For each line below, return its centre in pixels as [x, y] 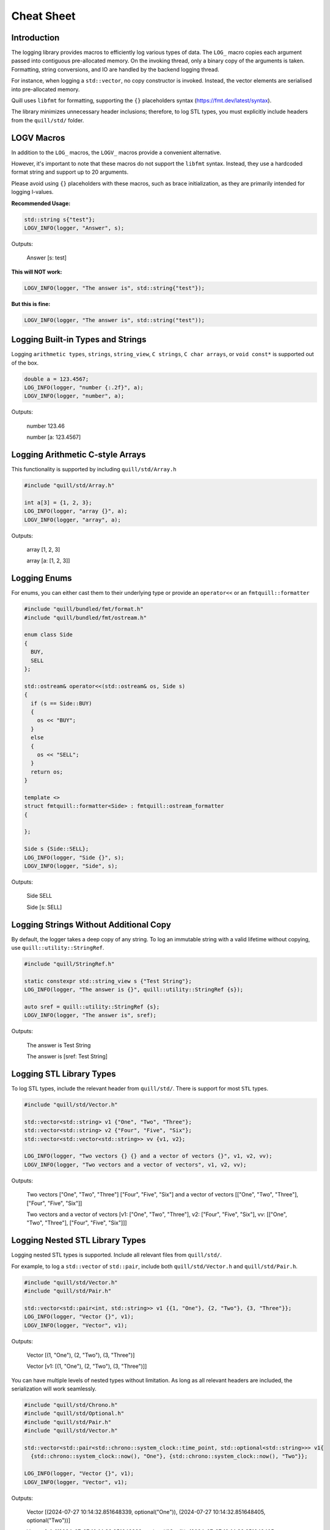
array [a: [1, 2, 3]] [48, 561]
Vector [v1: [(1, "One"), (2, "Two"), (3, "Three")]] [87, 1366]
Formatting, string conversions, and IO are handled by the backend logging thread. [115, 69]
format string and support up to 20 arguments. [70, 172]
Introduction [35, 38]
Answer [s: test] [47, 258]
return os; [47, 772]
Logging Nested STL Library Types [79, 1240]
